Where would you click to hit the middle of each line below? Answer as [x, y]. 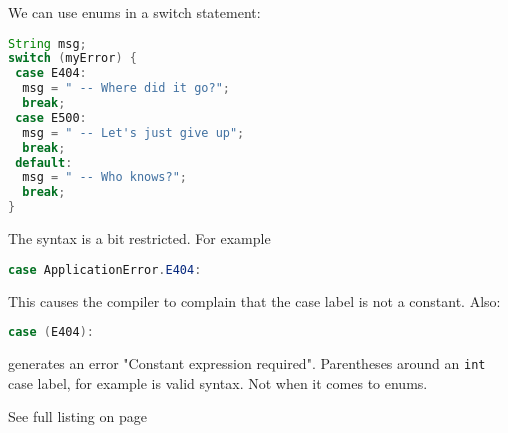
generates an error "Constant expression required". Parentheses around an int [247, 363]
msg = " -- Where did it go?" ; [126, 88]
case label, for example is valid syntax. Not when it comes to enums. [218, 382]
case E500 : [51, 117]
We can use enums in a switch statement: [134, 12]
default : [44, 162]
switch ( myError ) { [72, 58]
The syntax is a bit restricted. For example [139, 238]
